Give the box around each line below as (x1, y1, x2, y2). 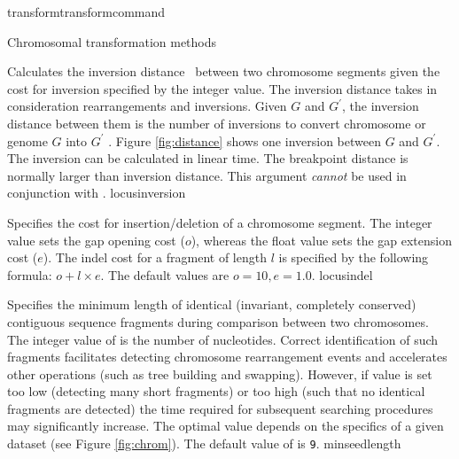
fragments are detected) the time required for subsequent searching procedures (7, 399, 433, 417)
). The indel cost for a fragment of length (43, 248, 267, 267)
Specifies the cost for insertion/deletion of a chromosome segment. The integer (7, 213, 432, 231)
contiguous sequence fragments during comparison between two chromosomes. (7, 312, 429, 331)
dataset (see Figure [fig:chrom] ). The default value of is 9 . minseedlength (7, 434, 401, 453)
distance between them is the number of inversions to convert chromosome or (7, 113, 426, 132)
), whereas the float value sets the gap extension (191, 230, 452, 249)
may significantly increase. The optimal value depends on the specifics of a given (7, 416, 444, 435)
